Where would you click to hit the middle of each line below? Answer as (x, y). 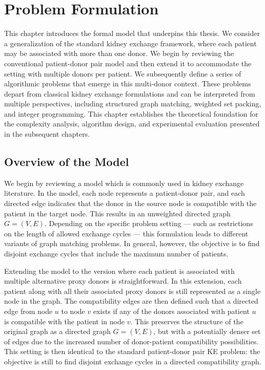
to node (73, 311)
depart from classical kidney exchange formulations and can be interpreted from (130, 93)
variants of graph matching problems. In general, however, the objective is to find (132, 243)
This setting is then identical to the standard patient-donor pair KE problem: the (132, 351)
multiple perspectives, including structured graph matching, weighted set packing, (133, 104)
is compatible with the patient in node (64, 321)
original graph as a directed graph (57, 331)
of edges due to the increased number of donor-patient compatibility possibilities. (131, 341)
